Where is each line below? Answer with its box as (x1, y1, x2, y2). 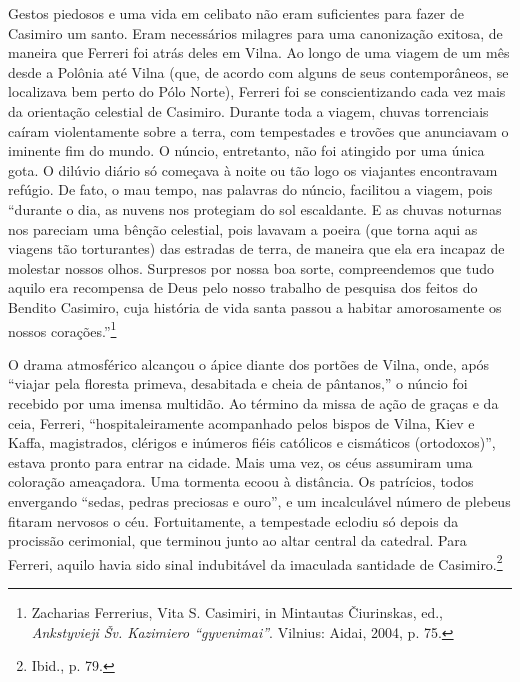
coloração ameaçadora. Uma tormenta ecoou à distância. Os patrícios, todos (8, 471, 474, 492)
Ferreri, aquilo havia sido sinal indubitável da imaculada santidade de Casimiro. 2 (8, 550, 503, 574)
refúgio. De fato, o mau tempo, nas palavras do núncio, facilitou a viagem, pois (8, 179, 493, 200)
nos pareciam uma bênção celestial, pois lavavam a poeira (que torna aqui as (8, 218, 478, 239)
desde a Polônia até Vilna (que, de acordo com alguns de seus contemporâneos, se (8, 61, 509, 82)
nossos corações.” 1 (8, 317, 117, 341)
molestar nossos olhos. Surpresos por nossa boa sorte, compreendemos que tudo (8, 257, 494, 278)
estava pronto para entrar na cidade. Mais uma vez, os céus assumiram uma (8, 451, 473, 472)
